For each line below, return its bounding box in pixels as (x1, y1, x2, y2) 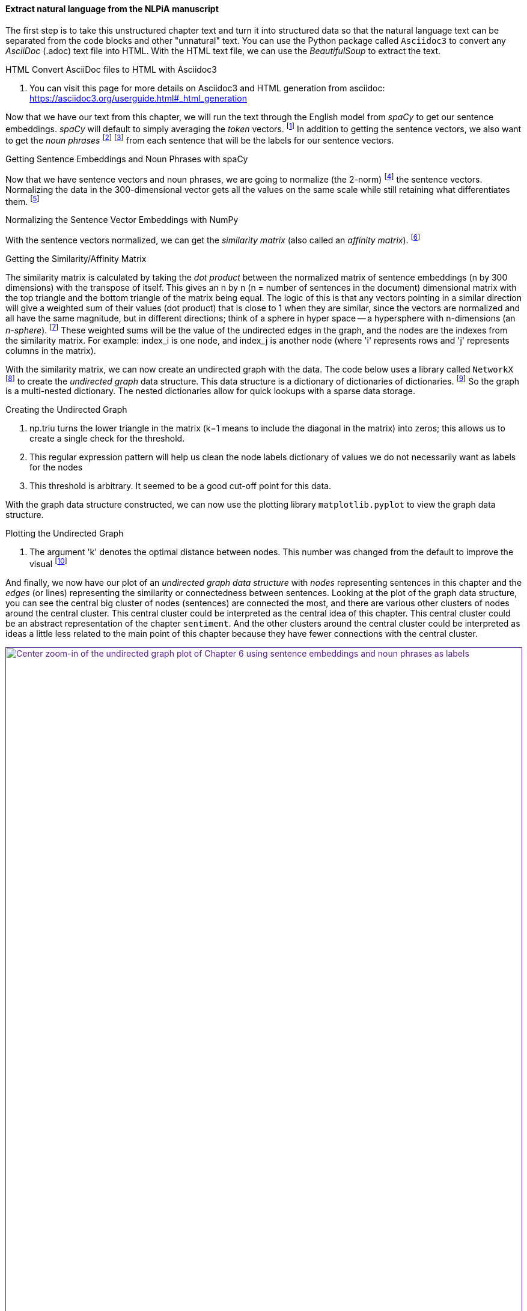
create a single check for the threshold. (29, 433, 185, 444)
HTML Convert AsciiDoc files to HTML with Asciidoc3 (5, 64, 217, 75)
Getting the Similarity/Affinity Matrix (5, 253, 147, 264)
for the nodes (29, 462, 83, 473)
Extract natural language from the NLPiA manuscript (5, 4, 219, 14)
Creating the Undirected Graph (5, 404, 127, 415)
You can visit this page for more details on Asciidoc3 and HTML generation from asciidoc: (29, 82, 385, 93)
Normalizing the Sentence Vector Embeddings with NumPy (5, 214, 239, 225)
